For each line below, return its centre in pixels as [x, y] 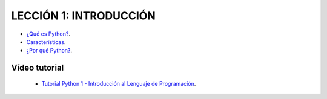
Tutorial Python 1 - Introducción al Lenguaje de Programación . [119, 83]
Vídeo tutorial [38, 68]
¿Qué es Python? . [48, 34]
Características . [46, 42]
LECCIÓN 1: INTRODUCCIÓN [83, 16]
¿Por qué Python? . [49, 51]
